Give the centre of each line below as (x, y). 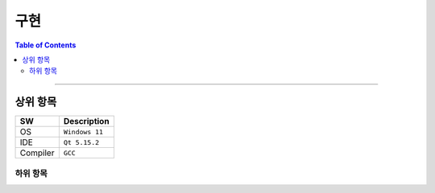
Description (86, 121)
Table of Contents (46, 45)
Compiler (37, 153)
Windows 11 (83, 131)
